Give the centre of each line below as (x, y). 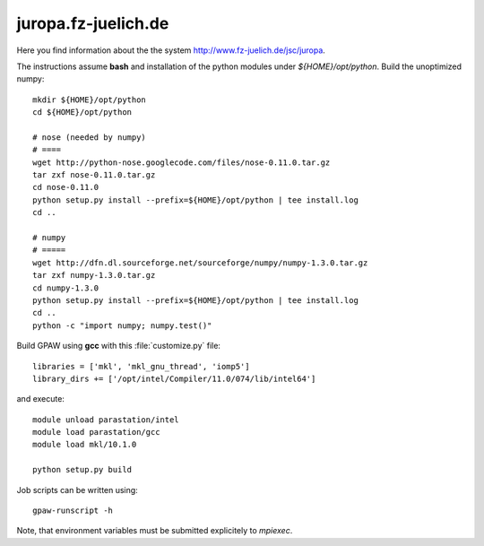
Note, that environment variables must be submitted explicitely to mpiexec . (155, 531)
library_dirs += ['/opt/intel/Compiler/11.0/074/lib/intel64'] (174, 378)
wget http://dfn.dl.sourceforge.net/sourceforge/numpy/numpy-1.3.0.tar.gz (200, 263)
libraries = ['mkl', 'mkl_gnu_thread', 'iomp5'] (141, 366)
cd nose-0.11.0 (66, 187)
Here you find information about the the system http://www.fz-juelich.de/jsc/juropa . (171, 50)
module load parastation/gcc (96, 432)
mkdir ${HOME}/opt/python (90, 100)
